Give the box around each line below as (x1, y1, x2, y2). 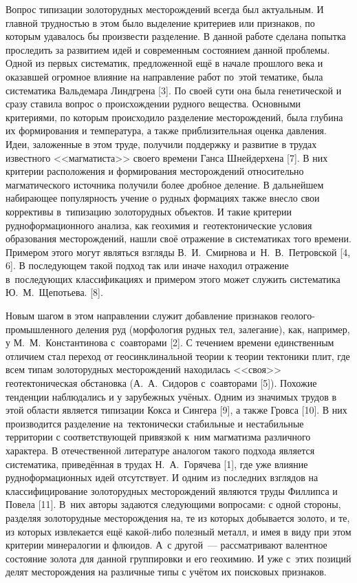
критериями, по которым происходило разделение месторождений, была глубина (6, 109, 343, 124)
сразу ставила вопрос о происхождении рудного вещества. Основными (6, 96, 301, 111)
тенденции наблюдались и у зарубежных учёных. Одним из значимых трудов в (6, 389, 337, 403)
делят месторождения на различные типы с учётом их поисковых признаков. (6, 564, 327, 579)
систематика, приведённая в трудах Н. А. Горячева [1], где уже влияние (6, 456, 308, 471)
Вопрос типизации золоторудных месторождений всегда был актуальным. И (6, 2, 324, 16)
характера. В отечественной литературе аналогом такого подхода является (6, 443, 315, 457)
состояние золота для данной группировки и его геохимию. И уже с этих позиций (6, 551, 351, 565)
